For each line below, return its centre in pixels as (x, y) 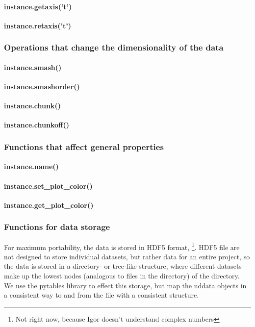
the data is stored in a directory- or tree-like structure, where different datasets (123, 266)
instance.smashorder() (42, 86)
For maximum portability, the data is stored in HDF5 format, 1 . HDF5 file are (122, 246)
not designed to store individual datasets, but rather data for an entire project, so (127, 256)
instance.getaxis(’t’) (38, 6)
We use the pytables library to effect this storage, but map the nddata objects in (125, 285)
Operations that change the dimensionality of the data (114, 47)
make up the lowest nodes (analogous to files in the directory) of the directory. (122, 276)
